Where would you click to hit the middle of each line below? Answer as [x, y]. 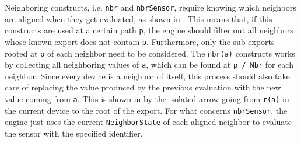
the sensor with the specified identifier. [74, 133]
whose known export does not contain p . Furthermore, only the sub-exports [140, 41]
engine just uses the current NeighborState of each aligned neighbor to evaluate [148, 122]
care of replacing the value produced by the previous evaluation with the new [143, 87]
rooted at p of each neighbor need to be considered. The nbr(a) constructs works [150, 53]
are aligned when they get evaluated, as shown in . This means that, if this [139, 18]
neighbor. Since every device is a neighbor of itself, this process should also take [147, 76]
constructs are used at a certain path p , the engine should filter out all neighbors [149, 30]
